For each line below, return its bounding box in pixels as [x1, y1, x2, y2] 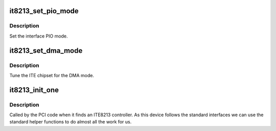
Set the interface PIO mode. [9, 33, 68, 39]
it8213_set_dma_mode [9, 46, 83, 55]
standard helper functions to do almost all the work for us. [9, 119, 132, 125]
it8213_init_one [9, 85, 59, 94]
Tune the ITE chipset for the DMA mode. [9, 72, 95, 78]
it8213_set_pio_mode [9, 7, 79, 15]
